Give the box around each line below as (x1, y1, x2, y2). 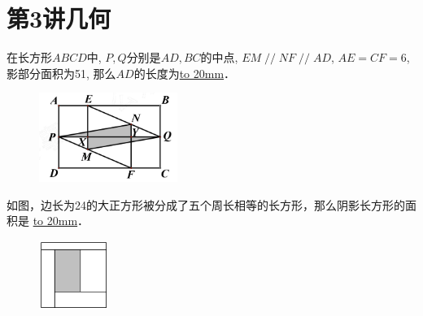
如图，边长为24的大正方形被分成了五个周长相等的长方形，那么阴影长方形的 (7, 196, 405, 213)
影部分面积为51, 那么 (7, 64, 116, 81)
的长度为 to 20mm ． (133, 64, 236, 81)
